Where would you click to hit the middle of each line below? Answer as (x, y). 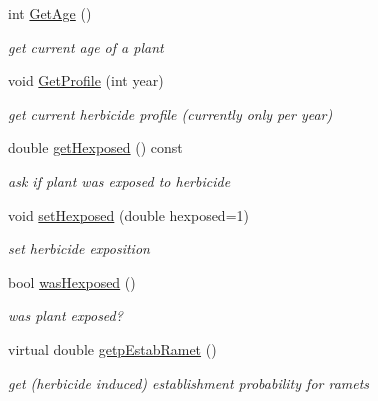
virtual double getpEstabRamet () (112, 348)
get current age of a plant (86, 46)
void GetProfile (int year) (86, 80)
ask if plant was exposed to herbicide (119, 180)
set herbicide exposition (79, 248)
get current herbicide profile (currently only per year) (170, 113)
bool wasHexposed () (72, 281)
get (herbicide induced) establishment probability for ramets (189, 382)
